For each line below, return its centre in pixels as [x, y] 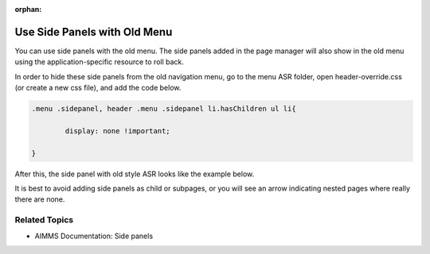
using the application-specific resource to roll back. [100, 62]
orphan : [28, 9]
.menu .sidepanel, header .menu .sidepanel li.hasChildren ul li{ [164, 109]
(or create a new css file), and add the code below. [98, 88]
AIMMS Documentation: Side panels [94, 236]
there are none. [40, 199]
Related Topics [44, 220]
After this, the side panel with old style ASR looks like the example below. [135, 174]
